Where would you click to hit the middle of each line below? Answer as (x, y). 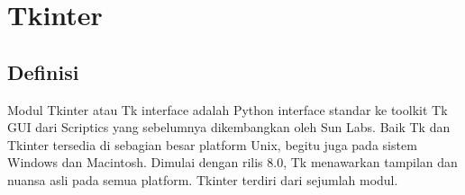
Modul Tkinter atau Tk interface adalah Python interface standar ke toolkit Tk (228, 109)
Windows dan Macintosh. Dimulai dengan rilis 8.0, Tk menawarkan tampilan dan (232, 162)
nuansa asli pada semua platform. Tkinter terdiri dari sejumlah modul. (203, 179)
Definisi (43, 71)
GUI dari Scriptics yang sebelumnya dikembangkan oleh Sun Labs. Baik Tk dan (229, 127)
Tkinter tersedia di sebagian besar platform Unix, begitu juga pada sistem (212, 144)
